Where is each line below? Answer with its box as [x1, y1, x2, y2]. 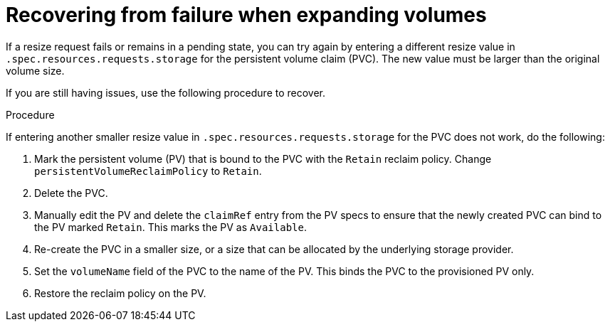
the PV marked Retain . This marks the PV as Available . [34, 220, 307, 233]
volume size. [6, 64, 65, 77]
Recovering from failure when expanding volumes [6, 3, 487, 27]
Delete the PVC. [34, 186, 108, 199]
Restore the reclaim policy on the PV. [34, 286, 206, 299]
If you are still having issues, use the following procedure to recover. [6, 86, 326, 99]
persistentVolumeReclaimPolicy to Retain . [34, 164, 262, 177]
